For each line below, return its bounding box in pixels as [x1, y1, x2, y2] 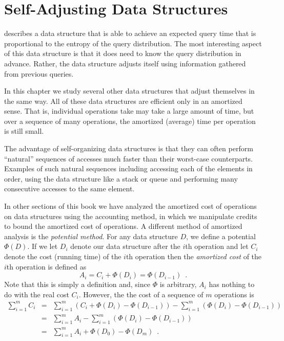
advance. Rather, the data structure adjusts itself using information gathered [4, 58, 246, 68]
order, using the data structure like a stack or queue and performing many [4, 173, 238, 184]
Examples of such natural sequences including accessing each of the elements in [4, 163, 253, 174]
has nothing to [209, 279, 255, 290]
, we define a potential [186, 230, 256, 241]
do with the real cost [4, 289, 69, 299]
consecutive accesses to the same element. [4, 183, 135, 194]
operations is [214, 289, 254, 299]
